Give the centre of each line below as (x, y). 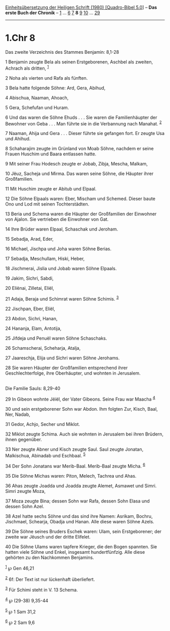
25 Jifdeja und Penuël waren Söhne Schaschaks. (56, 338)
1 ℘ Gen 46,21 (20, 568)
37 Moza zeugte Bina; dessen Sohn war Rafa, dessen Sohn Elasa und (78, 501)
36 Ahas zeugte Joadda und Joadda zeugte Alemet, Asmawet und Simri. (81, 486)
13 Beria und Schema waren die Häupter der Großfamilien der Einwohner (81, 214)
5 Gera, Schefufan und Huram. (37, 107)
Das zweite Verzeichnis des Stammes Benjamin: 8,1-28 (62, 52)
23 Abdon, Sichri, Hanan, (31, 318)
